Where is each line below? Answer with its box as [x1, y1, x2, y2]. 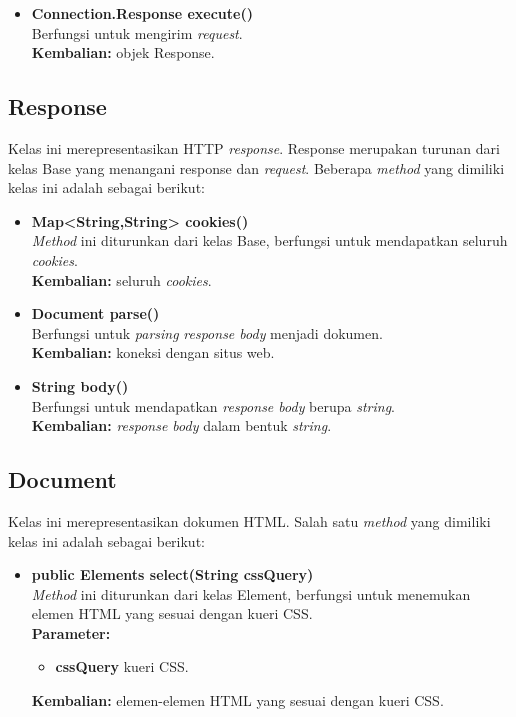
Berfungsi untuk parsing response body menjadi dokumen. [31, 322, 383, 343]
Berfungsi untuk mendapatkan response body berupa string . [31, 395, 396, 416]
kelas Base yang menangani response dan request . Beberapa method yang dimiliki [8, 157, 505, 178]
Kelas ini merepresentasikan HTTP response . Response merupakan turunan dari [8, 137, 500, 158]
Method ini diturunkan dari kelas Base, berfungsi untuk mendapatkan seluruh [31, 230, 508, 251]
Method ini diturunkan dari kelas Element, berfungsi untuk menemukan [31, 583, 471, 604]
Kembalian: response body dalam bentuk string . [31, 415, 332, 436]
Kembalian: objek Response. [31, 42, 215, 63]
